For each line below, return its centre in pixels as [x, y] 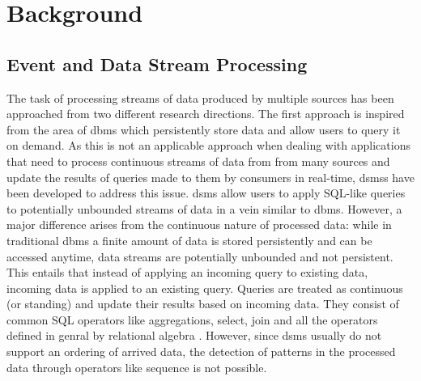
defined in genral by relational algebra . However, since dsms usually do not [194, 335]
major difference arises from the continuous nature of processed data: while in [199, 224]
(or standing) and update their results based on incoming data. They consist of [203, 304]
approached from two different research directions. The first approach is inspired [206, 114]
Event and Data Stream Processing [157, 63]
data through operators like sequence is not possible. [137, 367]
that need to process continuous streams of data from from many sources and [198, 161]
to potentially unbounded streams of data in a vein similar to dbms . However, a [204, 208]
